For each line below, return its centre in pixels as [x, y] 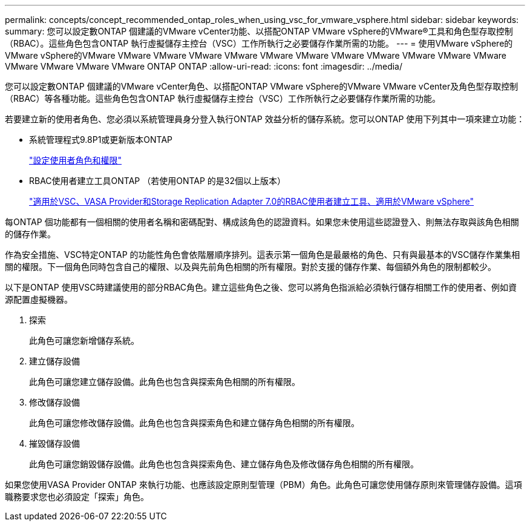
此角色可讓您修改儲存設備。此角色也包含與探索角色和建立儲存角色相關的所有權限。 [194, 423]
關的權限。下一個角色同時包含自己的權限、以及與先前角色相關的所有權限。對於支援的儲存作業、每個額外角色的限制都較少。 [250, 267]
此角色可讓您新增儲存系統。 [84, 340]
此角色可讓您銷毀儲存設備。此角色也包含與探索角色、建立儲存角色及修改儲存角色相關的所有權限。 [224, 464]
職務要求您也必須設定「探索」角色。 [77, 497]
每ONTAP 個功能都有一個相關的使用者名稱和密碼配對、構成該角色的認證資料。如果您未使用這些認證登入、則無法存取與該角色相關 [262, 222]
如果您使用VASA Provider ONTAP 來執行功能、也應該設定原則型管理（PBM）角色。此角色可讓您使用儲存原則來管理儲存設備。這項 [263, 485]
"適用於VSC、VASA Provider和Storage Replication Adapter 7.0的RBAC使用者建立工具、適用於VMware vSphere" [252, 201]
